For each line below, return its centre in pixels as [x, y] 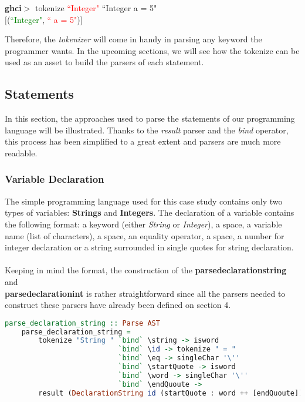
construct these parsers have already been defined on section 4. [118, 305]
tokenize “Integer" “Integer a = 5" [96, 8]
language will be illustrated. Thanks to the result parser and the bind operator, [147, 130]
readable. [21, 153]
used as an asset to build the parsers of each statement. [104, 62]
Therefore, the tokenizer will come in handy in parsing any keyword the [133, 39]
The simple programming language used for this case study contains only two [144, 201]
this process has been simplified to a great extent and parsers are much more [143, 141]
